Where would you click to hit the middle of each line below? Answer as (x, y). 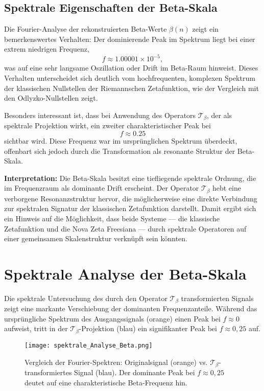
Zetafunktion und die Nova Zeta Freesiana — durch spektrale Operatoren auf (125, 228)
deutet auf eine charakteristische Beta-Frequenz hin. (106, 382)
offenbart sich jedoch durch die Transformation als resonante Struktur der (120, 151)
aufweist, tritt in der (36, 328)
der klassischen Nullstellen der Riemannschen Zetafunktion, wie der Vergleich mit (131, 88)
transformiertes (48, 372)
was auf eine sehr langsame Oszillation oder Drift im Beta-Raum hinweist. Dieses (131, 68)
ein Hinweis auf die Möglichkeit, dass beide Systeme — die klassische (112, 218)
